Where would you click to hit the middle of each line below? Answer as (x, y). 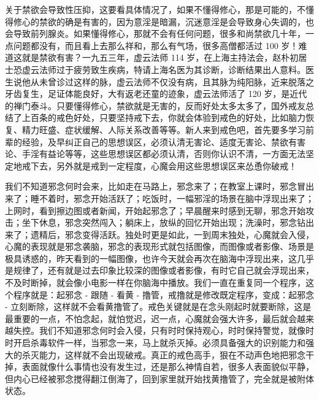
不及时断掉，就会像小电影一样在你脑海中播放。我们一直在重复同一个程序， (155, 283)
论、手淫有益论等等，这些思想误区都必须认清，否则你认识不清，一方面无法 (155, 154)
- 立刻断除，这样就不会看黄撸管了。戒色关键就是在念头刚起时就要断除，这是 (158, 306)
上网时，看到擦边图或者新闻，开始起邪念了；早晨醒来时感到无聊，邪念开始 (155, 210)
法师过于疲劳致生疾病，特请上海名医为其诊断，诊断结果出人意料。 (172, 69)
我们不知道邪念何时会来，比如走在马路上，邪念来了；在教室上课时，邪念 (151, 186)
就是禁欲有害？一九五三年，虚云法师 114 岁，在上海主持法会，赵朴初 (160, 57)
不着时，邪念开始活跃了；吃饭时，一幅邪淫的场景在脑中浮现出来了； (176, 198)
